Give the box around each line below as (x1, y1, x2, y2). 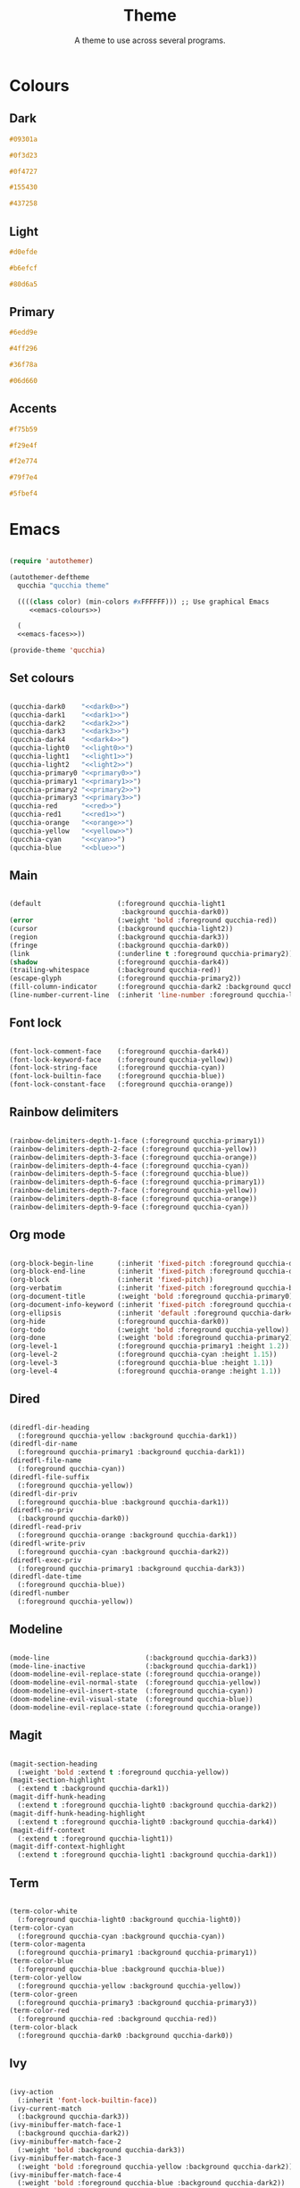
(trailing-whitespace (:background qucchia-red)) (9, 966, 221, 975)
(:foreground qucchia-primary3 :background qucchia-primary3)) (17, 1998, 257, 2007)
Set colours (9, 670, 75, 686)
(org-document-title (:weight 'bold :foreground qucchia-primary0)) (9, 1292, 297, 1302)
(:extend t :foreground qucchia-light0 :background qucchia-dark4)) (17, 1818, 278, 1826)
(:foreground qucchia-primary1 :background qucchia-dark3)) (17, 1564, 246, 1573)
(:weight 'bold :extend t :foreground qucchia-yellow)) (17, 1768, 229, 1776)
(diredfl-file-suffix (9, 1472, 90, 1482)
